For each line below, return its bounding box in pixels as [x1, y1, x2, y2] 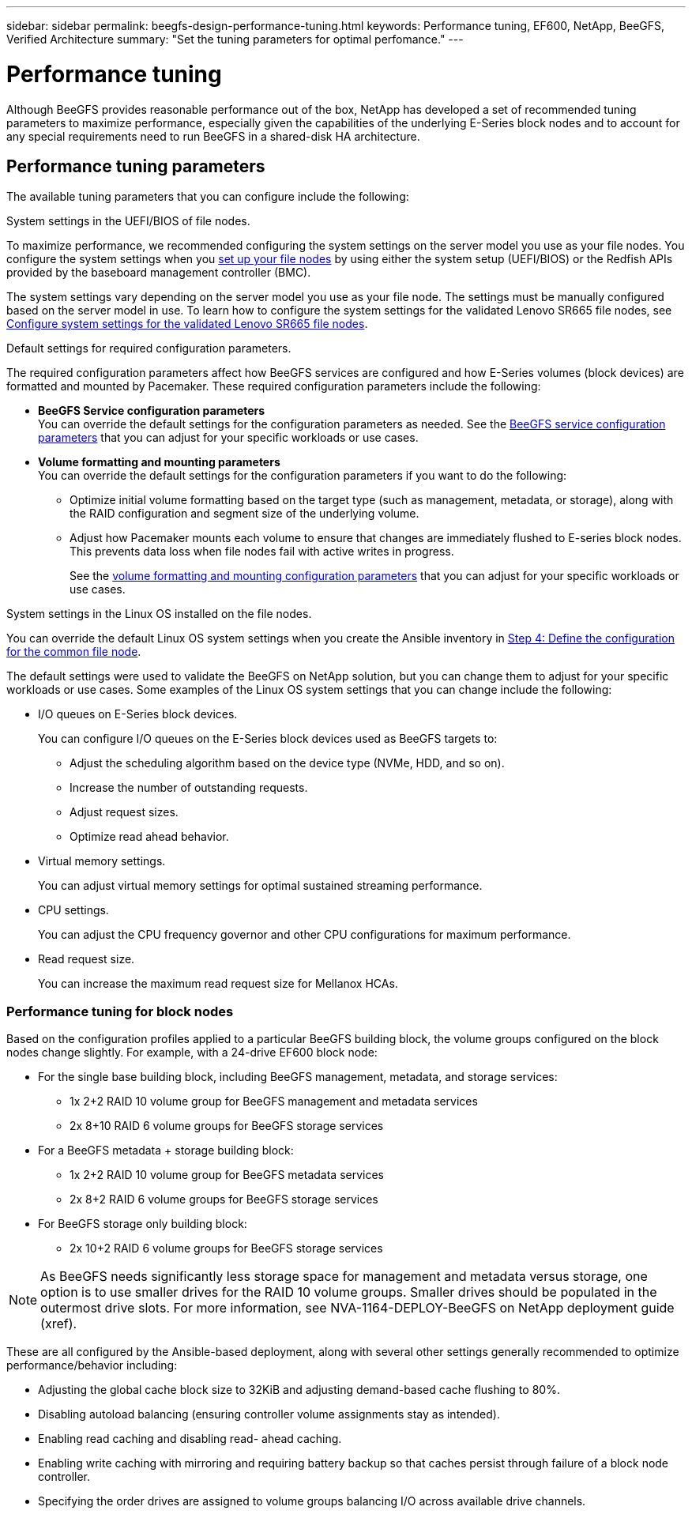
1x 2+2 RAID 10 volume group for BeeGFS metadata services [70, 1168, 384, 1182]
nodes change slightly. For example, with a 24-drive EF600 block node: [6, 1045, 378, 1060]
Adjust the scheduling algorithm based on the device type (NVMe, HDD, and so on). [70, 756, 505, 770]
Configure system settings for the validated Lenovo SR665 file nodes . [6, 317, 368, 331]
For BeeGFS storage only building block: [38, 1217, 247, 1231]
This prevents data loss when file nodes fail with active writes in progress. [70, 544, 454, 559]
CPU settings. [38, 903, 109, 917]
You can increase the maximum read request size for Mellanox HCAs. [38, 977, 398, 991]
